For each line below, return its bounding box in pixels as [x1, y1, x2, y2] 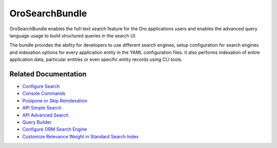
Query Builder [22, 119, 52, 125]
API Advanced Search [22, 112, 69, 118]
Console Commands [22, 90, 66, 97]
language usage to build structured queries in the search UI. [9, 32, 137, 38]
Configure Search [22, 83, 60, 90]
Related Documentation [9, 70, 87, 78]
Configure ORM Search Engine [22, 126, 87, 133]
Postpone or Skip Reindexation [22, 97, 87, 103]
